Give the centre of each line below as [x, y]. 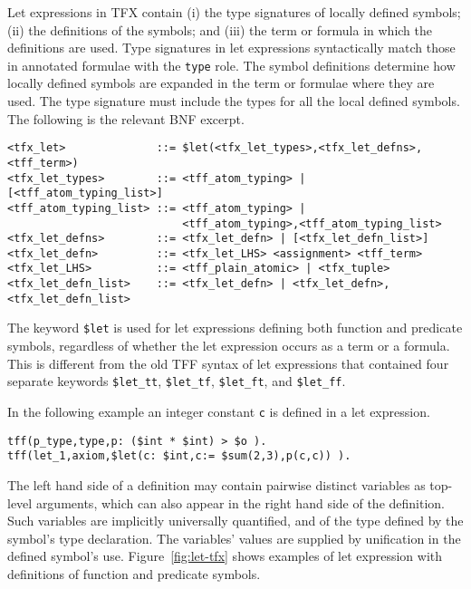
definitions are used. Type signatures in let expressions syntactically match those [231, 48]
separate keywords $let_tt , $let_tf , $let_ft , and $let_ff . [177, 381]
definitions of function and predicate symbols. [134, 573]
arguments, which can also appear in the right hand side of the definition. [240, 502]
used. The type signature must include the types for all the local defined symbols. [234, 101]
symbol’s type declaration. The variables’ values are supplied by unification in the [234, 538]
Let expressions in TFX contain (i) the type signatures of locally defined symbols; [234, 12]
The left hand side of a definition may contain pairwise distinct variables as [216, 484]
